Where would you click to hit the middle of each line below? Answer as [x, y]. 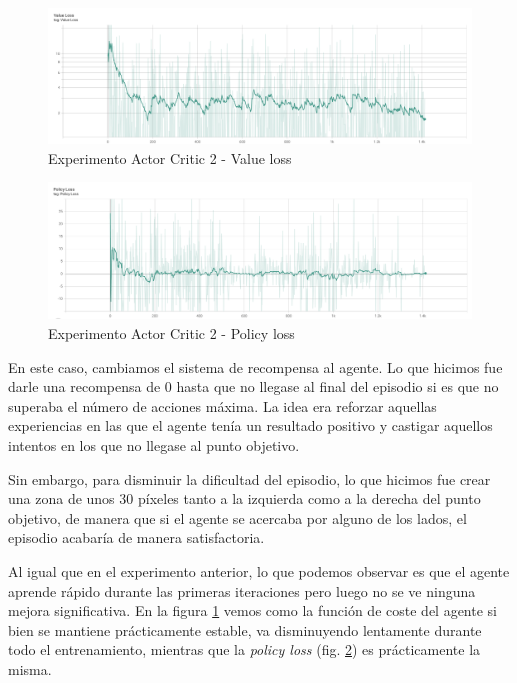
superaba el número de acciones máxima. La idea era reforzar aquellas [222, 405]
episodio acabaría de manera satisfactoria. [136, 537]
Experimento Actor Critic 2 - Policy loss [171, 333]
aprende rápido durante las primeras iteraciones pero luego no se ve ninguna [242, 590]
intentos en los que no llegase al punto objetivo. [154, 445]
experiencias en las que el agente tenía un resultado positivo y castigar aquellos [250, 425]
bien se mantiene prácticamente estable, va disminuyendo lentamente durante [245, 629]
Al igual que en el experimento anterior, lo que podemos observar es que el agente [259, 570]
